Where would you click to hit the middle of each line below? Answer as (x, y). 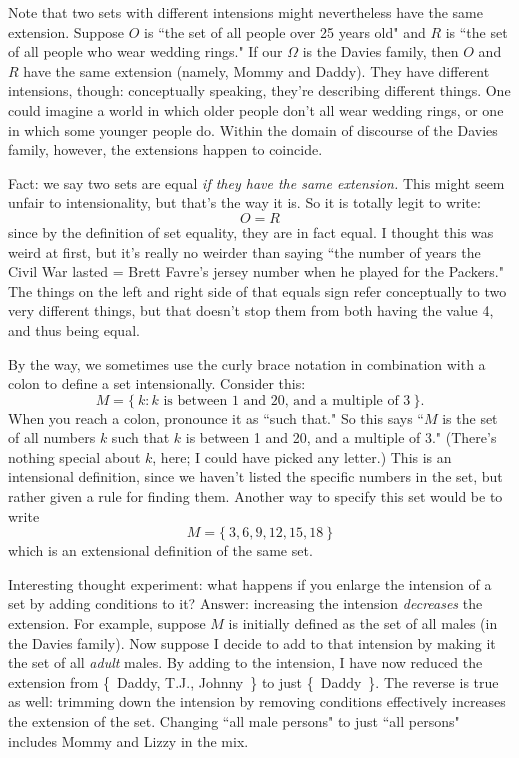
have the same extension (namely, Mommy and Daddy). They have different (256, 70)
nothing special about (74, 456)
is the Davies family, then (380, 51)
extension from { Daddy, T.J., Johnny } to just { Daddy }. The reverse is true (253, 681)
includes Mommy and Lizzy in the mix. (128, 740)
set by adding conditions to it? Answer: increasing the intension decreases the (245, 603)
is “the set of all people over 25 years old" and (285, 31)
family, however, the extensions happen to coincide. (165, 149)
